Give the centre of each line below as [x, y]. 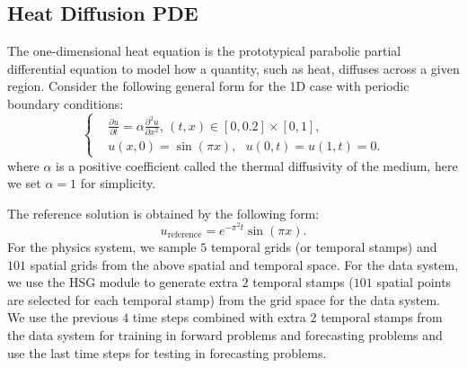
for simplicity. [118, 183]
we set [24, 183]
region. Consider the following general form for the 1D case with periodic [208, 86]
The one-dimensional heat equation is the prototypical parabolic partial [204, 51]
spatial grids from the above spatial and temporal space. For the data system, [244, 264]
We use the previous [63, 317]
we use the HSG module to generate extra [123, 282]
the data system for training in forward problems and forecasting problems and [225, 334]
